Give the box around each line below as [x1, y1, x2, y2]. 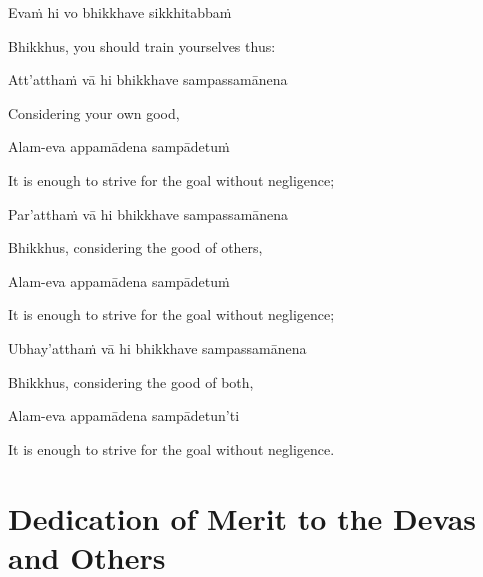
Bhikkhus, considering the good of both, [8, 371, 254, 392]
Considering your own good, [8, 102, 180, 123]
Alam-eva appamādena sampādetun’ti [8, 405, 240, 426]
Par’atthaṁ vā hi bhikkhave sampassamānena [8, 203, 289, 224]
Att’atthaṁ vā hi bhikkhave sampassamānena [8, 69, 288, 90]
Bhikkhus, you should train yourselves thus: [8, 35, 276, 56]
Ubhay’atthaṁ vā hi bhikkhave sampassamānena [8, 337, 307, 358]
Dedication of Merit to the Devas [8, 497, 477, 538]
